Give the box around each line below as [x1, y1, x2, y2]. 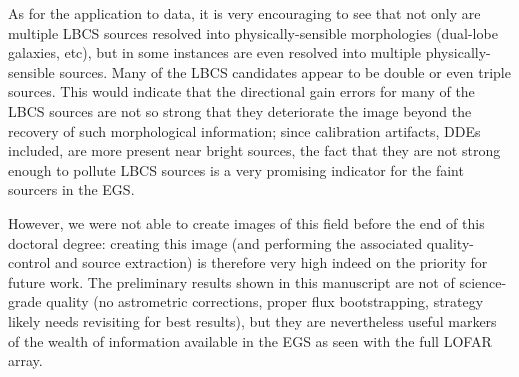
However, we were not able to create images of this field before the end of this [8, 212, 485, 233]
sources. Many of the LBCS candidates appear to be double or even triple [59, 61, 511, 82]
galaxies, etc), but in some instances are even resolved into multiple [8, 42, 422, 63]
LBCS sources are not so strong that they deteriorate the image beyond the [8, 100, 472, 121]
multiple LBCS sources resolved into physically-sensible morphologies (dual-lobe [8, 22, 498, 43]
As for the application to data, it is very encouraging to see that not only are [8, 3, 481, 23]
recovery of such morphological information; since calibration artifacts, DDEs [8, 120, 481, 141]
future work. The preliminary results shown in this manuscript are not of [8, 271, 455, 292]
